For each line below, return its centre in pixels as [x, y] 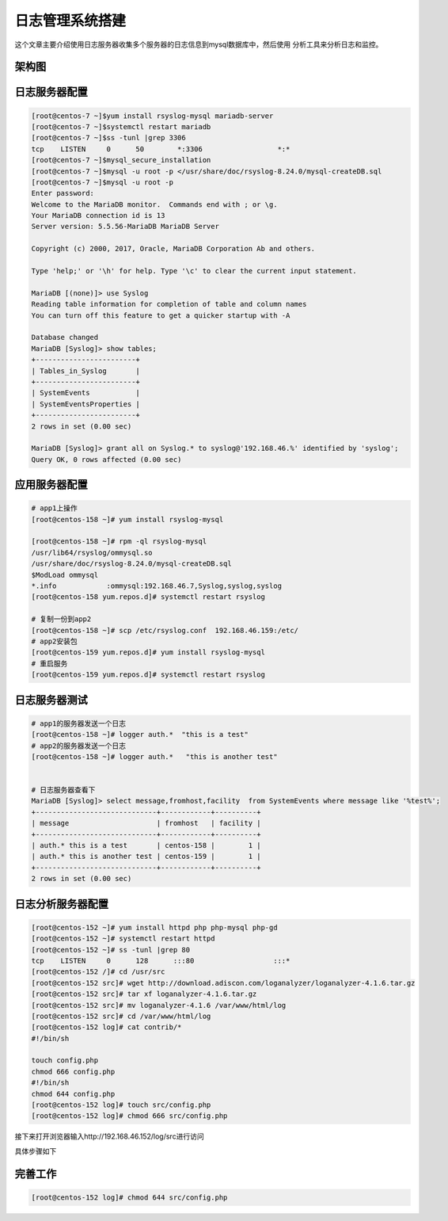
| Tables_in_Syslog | [85, 371]
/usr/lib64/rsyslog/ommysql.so [92, 552]
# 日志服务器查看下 [63, 790]
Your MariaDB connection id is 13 [98, 216]
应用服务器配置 [51, 485]
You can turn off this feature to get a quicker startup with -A [161, 315]
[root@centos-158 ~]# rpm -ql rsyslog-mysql [119, 542]
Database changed [65, 338]
